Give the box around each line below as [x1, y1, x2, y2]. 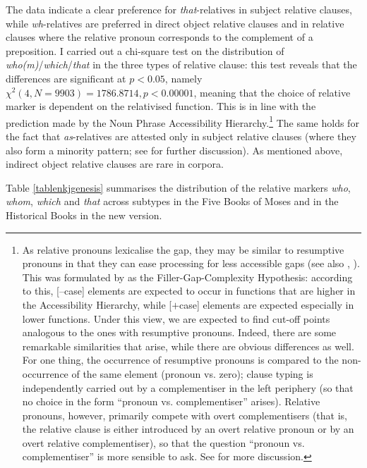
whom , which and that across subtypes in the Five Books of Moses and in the [6, 194, 339, 209]
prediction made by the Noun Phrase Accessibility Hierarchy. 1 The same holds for [6, 113, 359, 130]
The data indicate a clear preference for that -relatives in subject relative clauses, [6, 2, 352, 16]
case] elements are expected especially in [179, 297, 354, 312]
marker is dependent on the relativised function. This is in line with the [6, 99, 316, 113]
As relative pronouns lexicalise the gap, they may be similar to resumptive [22, 242, 344, 257]
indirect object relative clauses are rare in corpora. [6, 156, 224, 171]
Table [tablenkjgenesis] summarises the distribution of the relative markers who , [6, 180, 351, 195]
